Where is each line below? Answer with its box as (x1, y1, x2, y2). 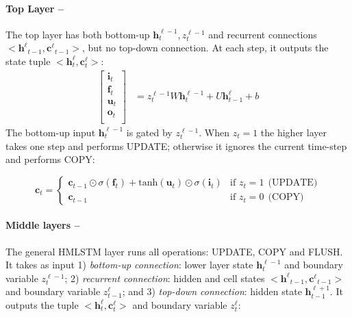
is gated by (126, 125, 173, 139)
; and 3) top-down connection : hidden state (122, 284, 302, 299)
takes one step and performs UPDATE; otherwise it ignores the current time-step (5, 138, 347, 153)
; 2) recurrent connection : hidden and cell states (64, 270, 265, 285)
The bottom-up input (5, 125, 96, 139)
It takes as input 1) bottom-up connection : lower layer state (5, 257, 253, 272)
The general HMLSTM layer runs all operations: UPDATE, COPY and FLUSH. (5, 244, 343, 258)
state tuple (5, 53, 51, 68)
